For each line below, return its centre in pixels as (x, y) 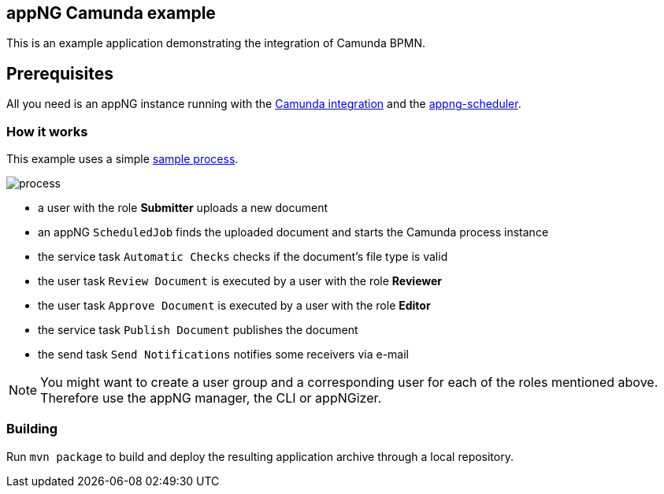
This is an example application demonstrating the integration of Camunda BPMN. (216, 43)
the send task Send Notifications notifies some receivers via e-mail (223, 355)
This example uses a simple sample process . (122, 159)
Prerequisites (60, 73)
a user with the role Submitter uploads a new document (183, 208)
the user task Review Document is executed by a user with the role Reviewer (240, 281)
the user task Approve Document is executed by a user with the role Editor (234, 306)
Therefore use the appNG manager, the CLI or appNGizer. (211, 398)
